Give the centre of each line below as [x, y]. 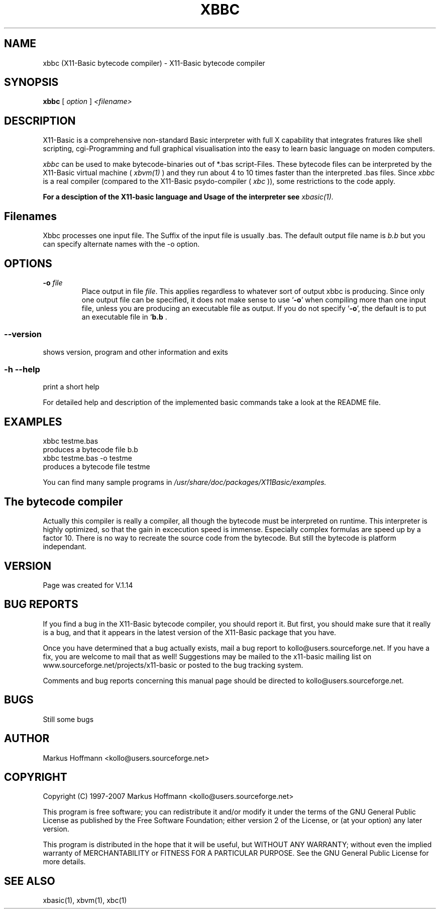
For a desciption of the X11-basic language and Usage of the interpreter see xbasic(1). [188, 197]
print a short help [71, 387]
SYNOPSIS [31, 82]
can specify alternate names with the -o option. [121, 244]
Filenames [30, 216]
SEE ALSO [30, 881]
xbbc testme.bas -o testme [87, 458]
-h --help [22, 370]
